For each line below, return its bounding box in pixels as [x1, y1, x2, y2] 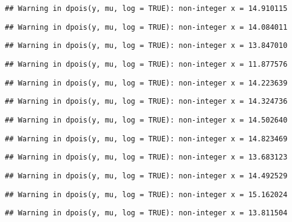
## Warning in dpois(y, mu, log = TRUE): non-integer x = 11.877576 [5, 59, 288, 69]
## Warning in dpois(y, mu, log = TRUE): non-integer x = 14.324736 [5, 97, 288, 106]
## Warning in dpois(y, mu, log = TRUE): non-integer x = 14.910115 [5, 4, 288, 13]
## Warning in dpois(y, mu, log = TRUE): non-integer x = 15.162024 [5, 190, 288, 199]
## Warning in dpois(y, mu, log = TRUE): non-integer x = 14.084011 [5, 22, 288, 32]
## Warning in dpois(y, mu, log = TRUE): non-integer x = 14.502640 [5, 115, 288, 124]
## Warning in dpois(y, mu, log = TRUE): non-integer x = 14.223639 [5, 78, 288, 87]
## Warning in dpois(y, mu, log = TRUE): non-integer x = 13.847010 [5, 41, 288, 50]
